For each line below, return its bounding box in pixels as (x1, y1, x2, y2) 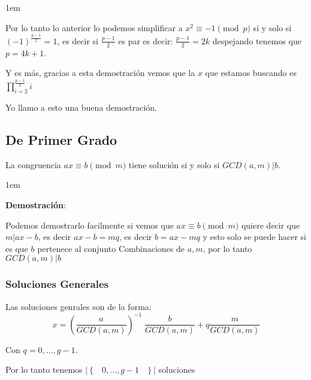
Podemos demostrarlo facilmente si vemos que (5, 218, 174, 231)
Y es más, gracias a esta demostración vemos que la (5, 66, 195, 79)
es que (5, 242, 28, 254)
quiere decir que (241, 218, 300, 231)
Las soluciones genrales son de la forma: (5, 300, 152, 312)
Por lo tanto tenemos (5, 363, 83, 376)
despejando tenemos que (212, 34, 301, 47)
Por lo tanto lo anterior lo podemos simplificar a (5, 21, 183, 34)
